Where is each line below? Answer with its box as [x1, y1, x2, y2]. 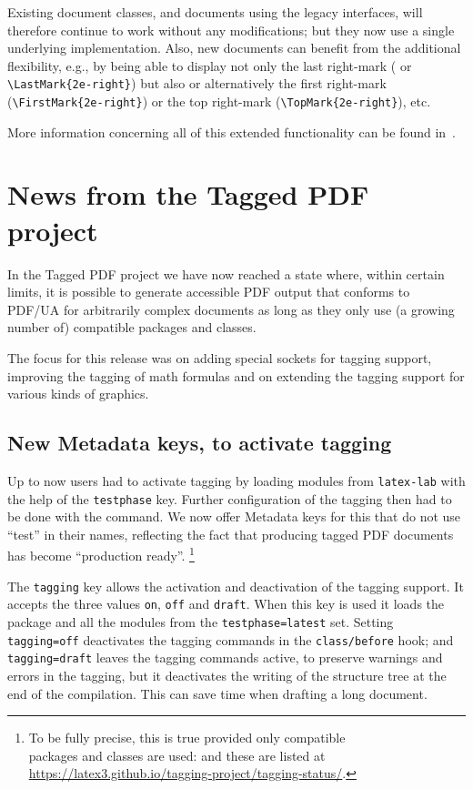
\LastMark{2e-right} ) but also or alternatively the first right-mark [7, 74, 387, 93]
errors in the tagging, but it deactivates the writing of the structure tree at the [7, 665, 447, 684]
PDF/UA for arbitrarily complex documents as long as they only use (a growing [7, 299, 455, 319]
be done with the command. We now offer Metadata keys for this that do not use [7, 507, 461, 526]
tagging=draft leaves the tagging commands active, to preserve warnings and [7, 648, 443, 667]
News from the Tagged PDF [7, 176, 369, 213]
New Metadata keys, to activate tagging [7, 429, 392, 457]
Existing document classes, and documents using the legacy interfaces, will [7, 3, 423, 21]
